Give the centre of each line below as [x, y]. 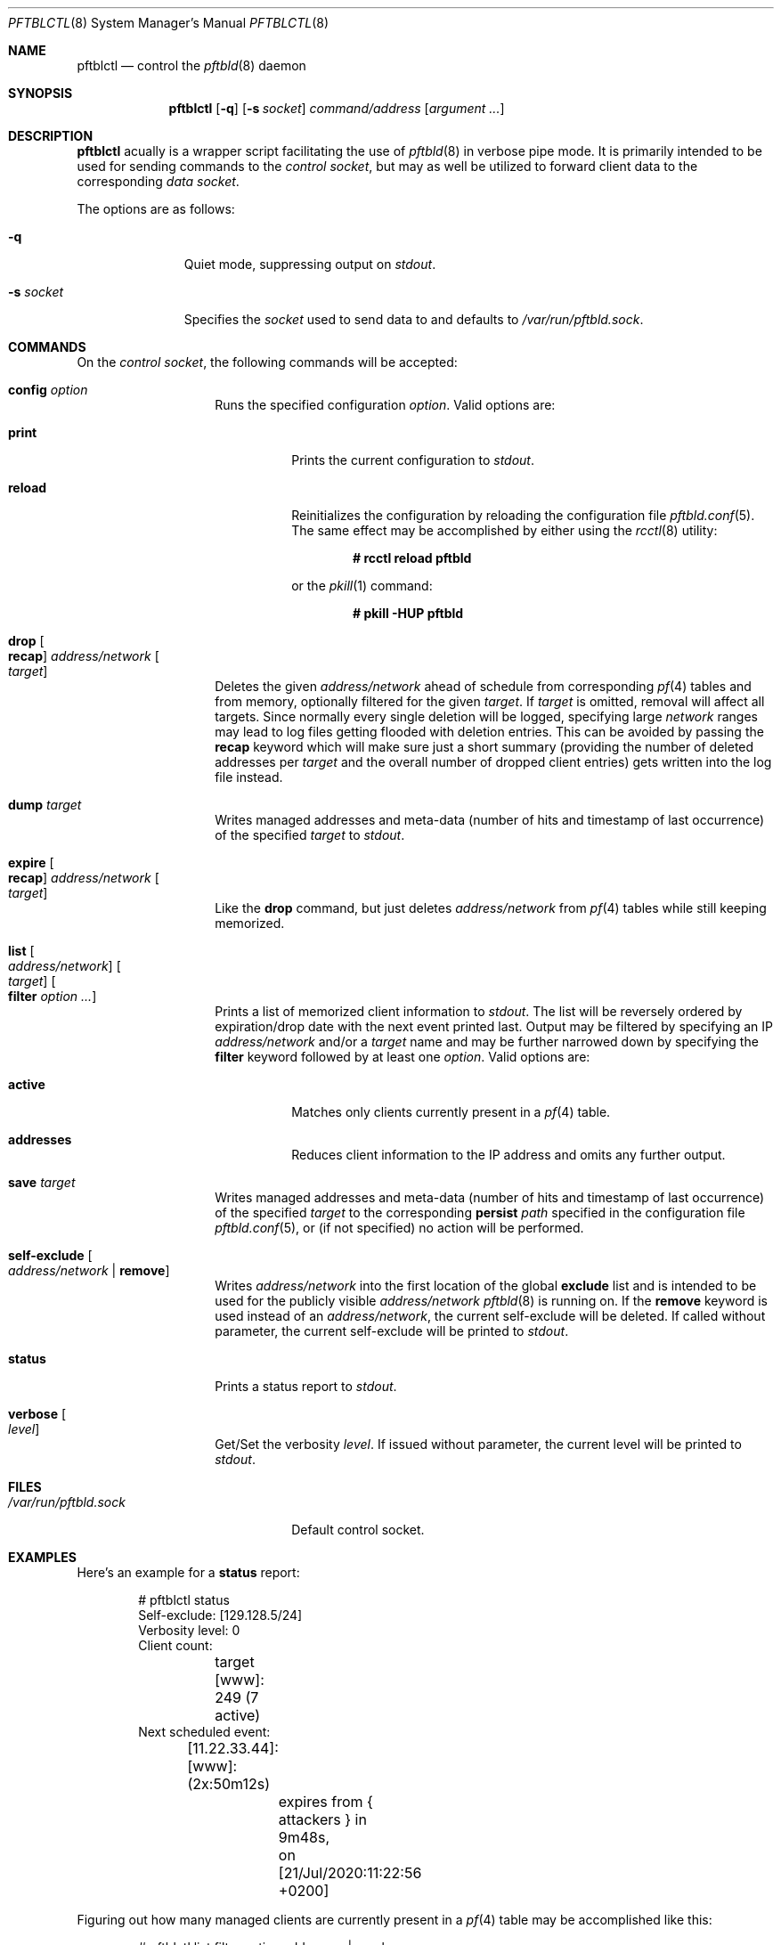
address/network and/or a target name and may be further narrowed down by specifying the [487, 1042]
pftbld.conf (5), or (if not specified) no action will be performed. [399, 1228]
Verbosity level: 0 [189, 1630]
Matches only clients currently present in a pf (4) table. [451, 1112]
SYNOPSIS [41, 93]
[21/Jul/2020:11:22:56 [350, 1873]
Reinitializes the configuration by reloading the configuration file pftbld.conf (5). [523, 515]
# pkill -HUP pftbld [408, 613]
